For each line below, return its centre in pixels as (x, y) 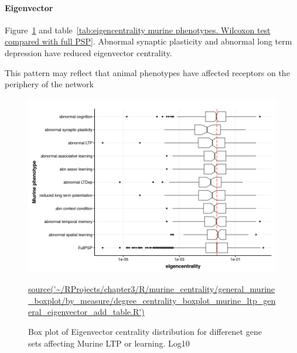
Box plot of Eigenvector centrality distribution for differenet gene (145, 332)
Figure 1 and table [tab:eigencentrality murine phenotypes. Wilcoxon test (138, 30)
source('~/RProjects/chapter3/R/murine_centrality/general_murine (152, 289)
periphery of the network (49, 84)
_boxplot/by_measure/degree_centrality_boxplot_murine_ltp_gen (152, 300)
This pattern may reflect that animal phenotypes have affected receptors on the (147, 72)
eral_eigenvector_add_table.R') (86, 312)
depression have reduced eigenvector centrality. (88, 52)
